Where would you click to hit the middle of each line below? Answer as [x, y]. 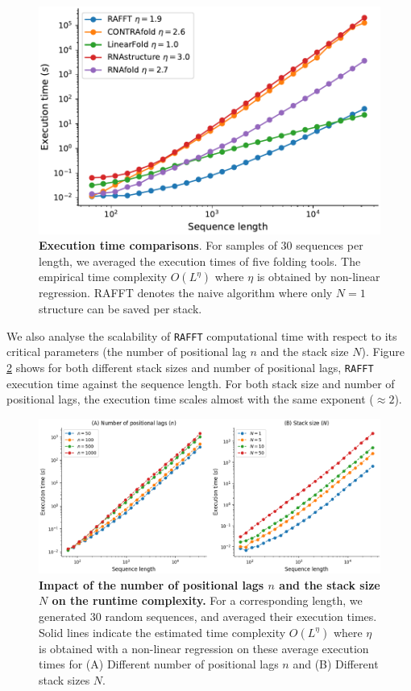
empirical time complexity [103, 277]
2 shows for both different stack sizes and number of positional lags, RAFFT [190, 367]
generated [63, 617]
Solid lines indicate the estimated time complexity [162, 632]
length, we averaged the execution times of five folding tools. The [200, 261]
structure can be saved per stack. [120, 309]
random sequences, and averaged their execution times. [241, 617]
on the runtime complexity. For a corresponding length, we [207, 600]
